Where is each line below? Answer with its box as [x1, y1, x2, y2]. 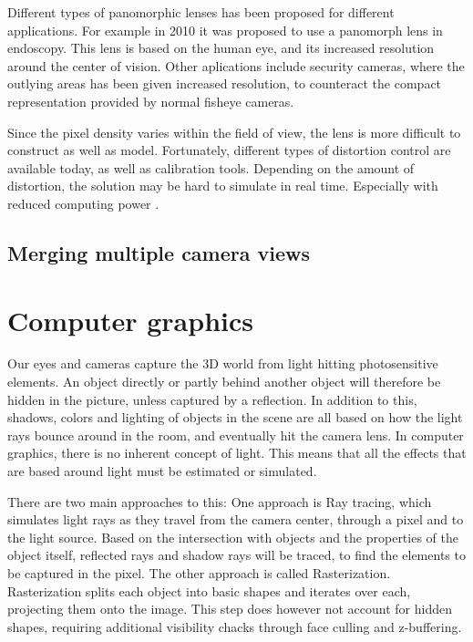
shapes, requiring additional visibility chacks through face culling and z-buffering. [7, 616, 462, 636]
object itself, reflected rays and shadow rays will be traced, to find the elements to [7, 545, 466, 564]
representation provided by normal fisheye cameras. [7, 91, 294, 110]
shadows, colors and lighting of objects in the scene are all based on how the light [7, 408, 463, 427]
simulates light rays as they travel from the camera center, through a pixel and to [7, 510, 464, 529]
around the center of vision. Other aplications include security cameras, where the [7, 56, 465, 75]
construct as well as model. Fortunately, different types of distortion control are [7, 140, 451, 160]
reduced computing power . [7, 193, 159, 212]
